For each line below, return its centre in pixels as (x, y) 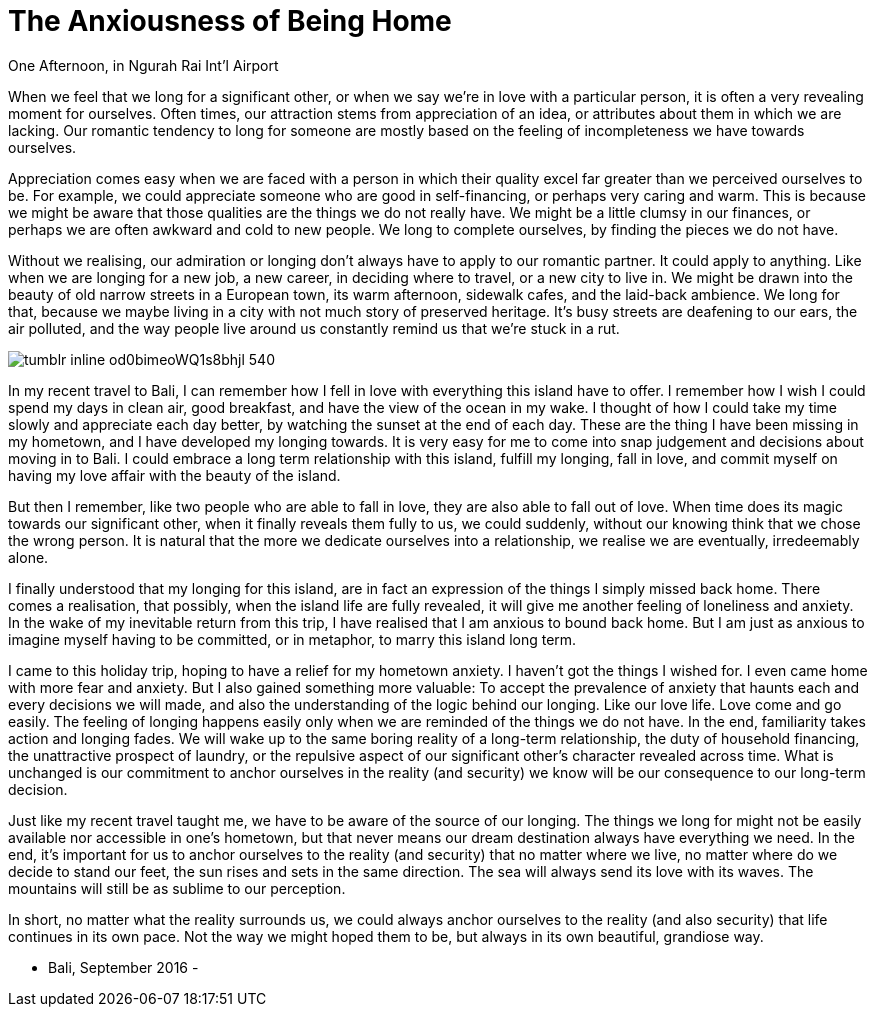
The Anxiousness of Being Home (230, 21)
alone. (28, 557)
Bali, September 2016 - (123, 967)
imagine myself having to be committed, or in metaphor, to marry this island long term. (292, 639)
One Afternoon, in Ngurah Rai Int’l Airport (143, 65)
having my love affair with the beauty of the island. (174, 475)
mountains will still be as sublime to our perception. (177, 888)
